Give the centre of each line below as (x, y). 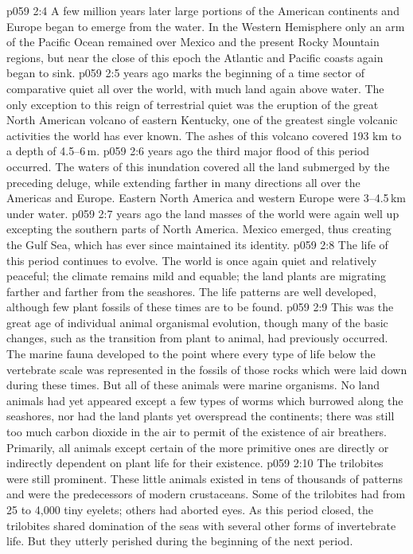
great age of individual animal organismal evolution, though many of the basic (197, 322)
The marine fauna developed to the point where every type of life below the (191, 354)
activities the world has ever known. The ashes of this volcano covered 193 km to (204, 135)
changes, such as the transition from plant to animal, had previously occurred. (197, 338)
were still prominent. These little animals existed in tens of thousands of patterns (205, 478)
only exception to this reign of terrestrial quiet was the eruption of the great (193, 104)
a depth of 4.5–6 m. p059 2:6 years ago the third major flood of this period (188, 151)
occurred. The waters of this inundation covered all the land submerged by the (198, 166)
